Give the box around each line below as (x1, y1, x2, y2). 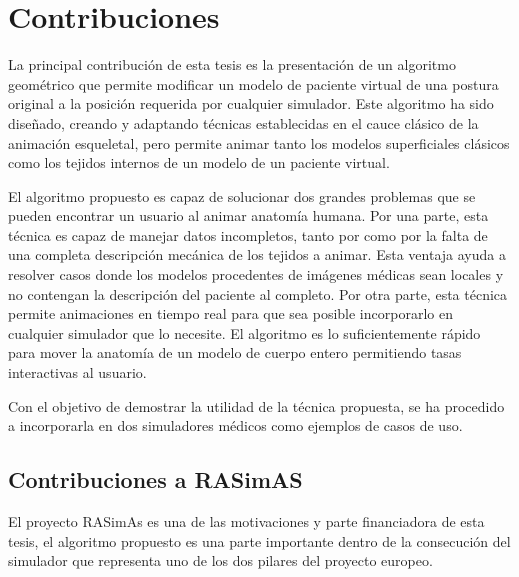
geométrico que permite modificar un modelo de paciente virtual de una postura (8, 73, 499, 94)
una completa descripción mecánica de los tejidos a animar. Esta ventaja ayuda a (8, 244, 506, 265)
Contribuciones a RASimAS (8, 464, 303, 495)
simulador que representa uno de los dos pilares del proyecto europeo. (8, 550, 433, 571)
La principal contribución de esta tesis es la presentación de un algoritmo (8, 54, 456, 75)
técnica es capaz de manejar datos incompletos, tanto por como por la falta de (8, 224, 488, 245)
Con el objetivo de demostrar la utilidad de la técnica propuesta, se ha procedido (8, 395, 505, 416)
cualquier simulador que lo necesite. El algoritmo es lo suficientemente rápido (8, 322, 481, 343)
